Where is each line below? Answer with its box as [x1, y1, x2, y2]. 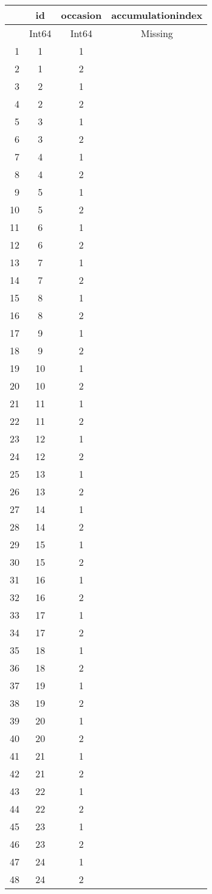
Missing [140, 26, 173, 40]
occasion [61, 8, 102, 22]
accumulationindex [111, 8, 203, 22]
